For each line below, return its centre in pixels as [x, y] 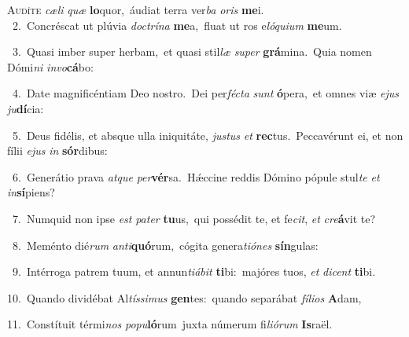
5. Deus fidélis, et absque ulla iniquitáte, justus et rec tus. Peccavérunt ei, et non [208, 135]
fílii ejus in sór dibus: [57, 150]
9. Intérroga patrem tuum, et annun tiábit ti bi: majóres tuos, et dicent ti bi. [194, 271]
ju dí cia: [26, 108]
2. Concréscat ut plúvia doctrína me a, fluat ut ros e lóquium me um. [177, 25]
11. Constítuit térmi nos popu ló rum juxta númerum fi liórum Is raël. [170, 324]
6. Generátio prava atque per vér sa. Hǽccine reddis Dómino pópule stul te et [196, 176]
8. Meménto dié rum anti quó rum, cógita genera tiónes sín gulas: [165, 245]
